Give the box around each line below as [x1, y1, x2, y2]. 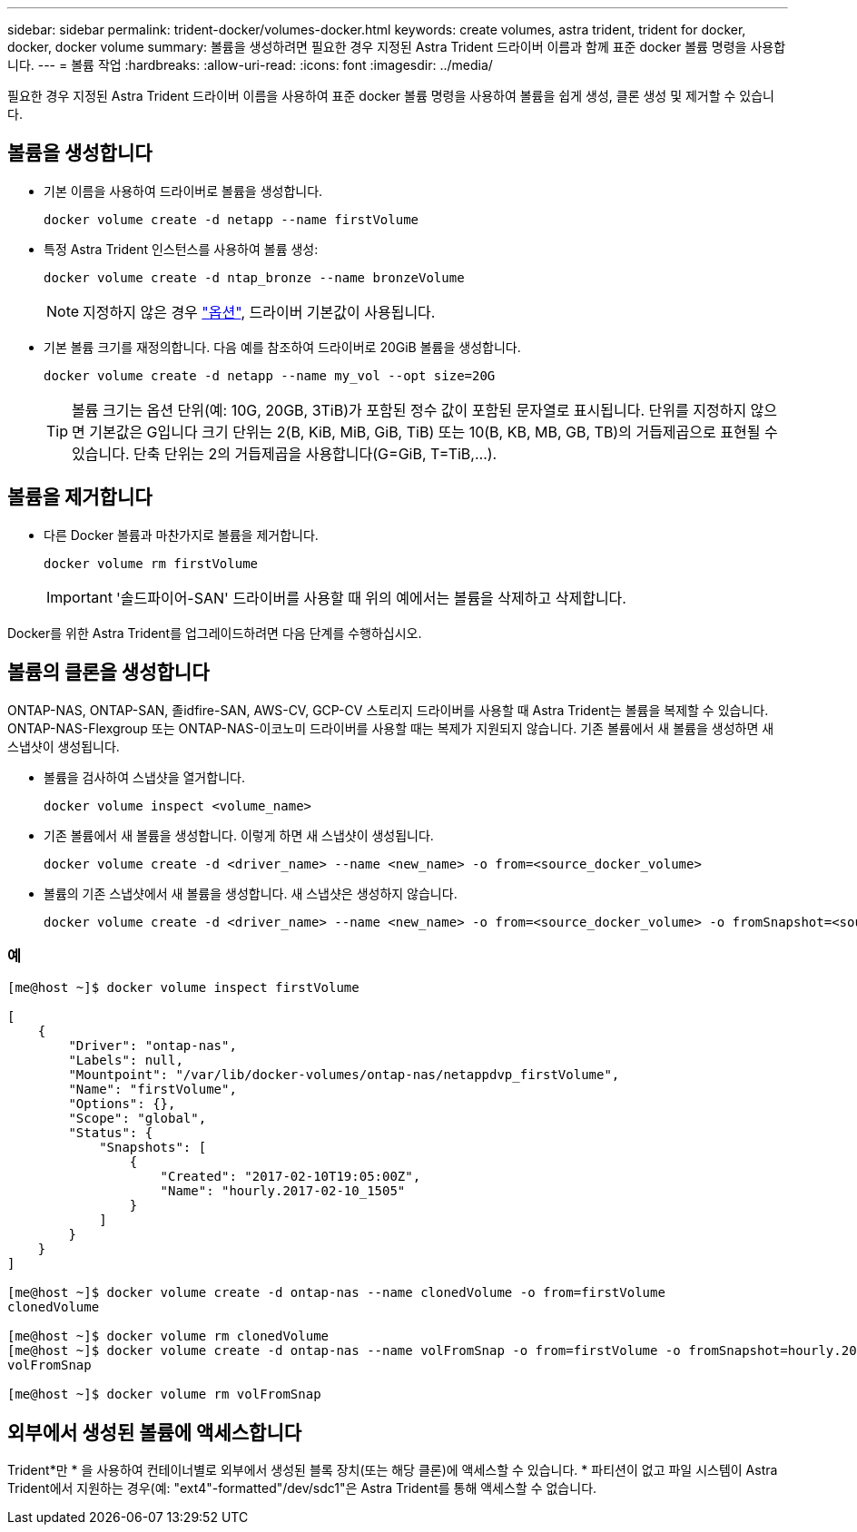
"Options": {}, [68, 1096, 176, 1112]
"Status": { [68, 1125, 153, 1141]
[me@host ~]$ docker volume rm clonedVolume [7, 1329, 330, 1344]
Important [46, 587, 113, 606]
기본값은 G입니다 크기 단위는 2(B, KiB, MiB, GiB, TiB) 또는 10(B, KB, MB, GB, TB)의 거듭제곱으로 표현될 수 [89, 422, 778, 441]
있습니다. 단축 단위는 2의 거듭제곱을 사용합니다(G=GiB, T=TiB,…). [72, 444, 497, 463]
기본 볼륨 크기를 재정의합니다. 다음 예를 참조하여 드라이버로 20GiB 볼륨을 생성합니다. [44, 339, 521, 355]
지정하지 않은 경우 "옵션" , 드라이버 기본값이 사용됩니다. [83, 302, 436, 321]
